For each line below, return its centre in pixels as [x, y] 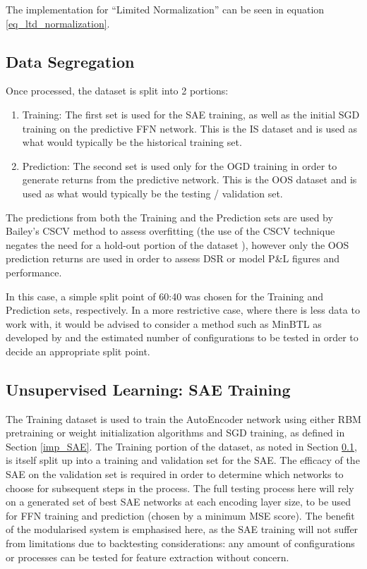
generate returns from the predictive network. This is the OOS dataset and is [189, 179]
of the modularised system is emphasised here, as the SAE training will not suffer [182, 529]
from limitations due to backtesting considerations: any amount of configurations [180, 543]
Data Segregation [70, 61]
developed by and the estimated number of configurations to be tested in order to [182, 337]
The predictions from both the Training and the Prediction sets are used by [169, 217]
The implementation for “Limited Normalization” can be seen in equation [165, 9]
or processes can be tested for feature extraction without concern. [148, 557]
